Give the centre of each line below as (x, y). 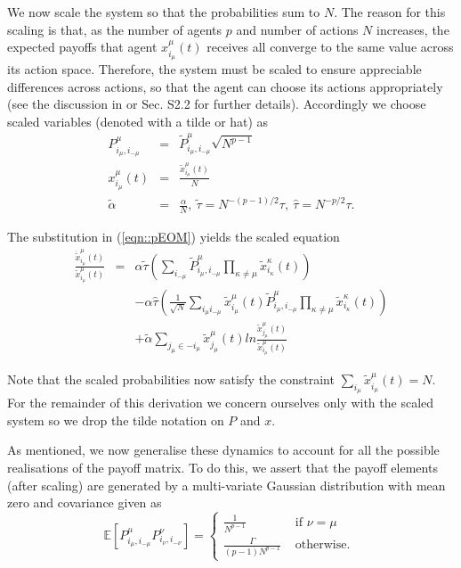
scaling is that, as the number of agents (115, 29)
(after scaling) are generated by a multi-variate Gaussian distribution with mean (226, 485)
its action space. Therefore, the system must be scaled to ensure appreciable (214, 69)
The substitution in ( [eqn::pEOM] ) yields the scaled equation (174, 236)
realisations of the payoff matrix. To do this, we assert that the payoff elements (222, 468)
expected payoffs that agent (82, 47)
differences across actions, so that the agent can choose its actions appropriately (225, 86)
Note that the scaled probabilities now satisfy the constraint (171, 379)
